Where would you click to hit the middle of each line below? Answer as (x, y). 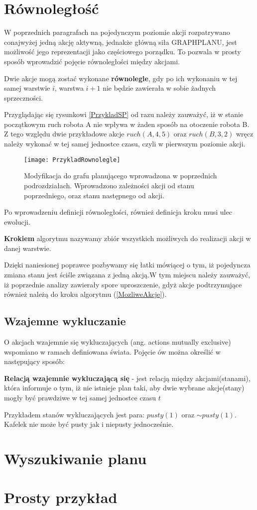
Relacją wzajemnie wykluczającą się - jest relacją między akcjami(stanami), (127, 378)
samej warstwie (27, 88)
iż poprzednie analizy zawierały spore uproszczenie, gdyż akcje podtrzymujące (123, 284)
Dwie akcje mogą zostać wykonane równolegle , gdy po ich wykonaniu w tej (121, 78)
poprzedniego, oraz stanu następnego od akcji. (94, 195)
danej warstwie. (28, 248)
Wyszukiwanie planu (75, 458)
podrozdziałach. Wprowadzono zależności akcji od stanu (109, 185)
